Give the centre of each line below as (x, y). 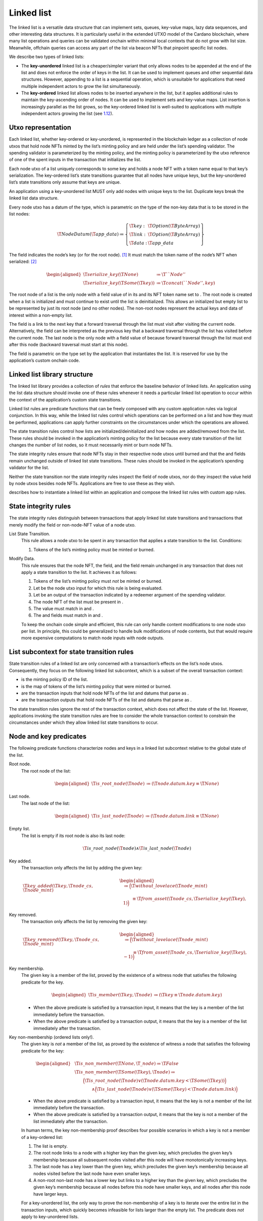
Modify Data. (22, 559)
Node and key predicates (48, 737)
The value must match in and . (64, 609)
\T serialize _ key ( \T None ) (111, 274)
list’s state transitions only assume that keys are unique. (65, 182)
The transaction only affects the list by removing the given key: (84, 922)
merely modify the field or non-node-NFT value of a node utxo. (72, 525)
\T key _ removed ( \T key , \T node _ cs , (61, 940)
